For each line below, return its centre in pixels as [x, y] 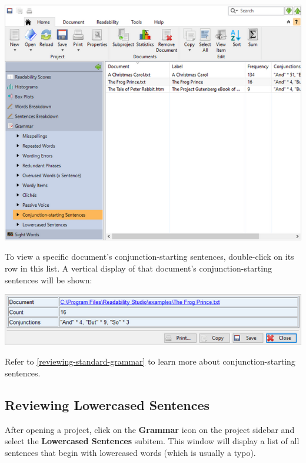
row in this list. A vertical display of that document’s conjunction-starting [138, 268]
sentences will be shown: [49, 280]
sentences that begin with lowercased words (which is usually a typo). [130, 452]
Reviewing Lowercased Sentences [107, 404]
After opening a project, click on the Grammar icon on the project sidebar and [150, 429]
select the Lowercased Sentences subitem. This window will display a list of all [152, 441]
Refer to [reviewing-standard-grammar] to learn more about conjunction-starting [150, 361]
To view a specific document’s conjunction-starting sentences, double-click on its [149, 257]
